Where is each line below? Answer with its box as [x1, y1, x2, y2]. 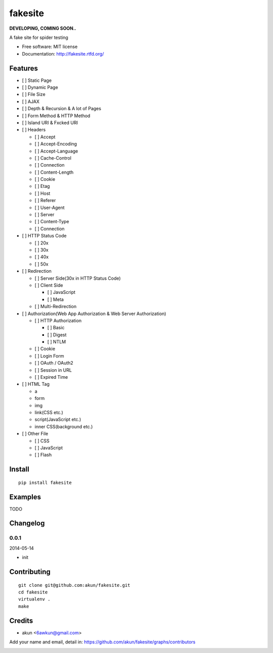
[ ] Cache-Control [34, 155, 72, 161]
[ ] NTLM [47, 339, 66, 345]
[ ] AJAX [22, 98, 40, 105]
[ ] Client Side [34, 282, 63, 288]
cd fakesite [18, 589, 48, 595]
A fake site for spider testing [9, 34, 68, 40]
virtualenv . [18, 596, 51, 602]
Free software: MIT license [22, 43, 78, 50]
